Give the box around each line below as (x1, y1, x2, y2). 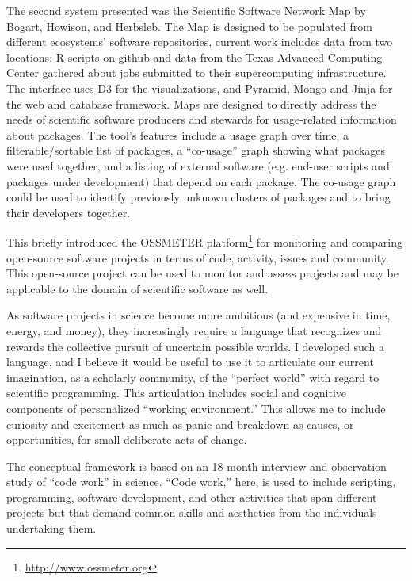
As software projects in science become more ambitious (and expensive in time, (6, 307, 391, 323)
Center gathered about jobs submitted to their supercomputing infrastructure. (6, 64, 387, 81)
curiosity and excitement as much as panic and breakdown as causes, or (6, 415, 354, 432)
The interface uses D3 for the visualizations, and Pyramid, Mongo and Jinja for (6, 79, 393, 96)
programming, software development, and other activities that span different (6, 488, 377, 505)
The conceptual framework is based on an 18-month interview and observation (6, 457, 387, 474)
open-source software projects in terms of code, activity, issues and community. (6, 249, 389, 266)
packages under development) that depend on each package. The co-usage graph (6, 173, 396, 189)
